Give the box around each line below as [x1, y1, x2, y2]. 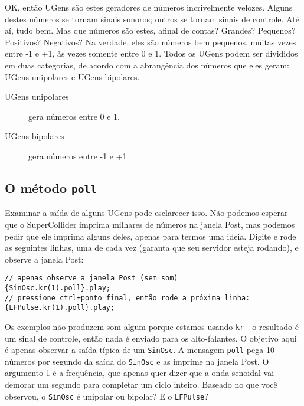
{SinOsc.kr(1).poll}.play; [5, 283, 110, 292]
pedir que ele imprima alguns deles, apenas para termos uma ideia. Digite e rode [5, 230, 296, 242]
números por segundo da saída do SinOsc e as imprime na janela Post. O [5, 355, 269, 367]
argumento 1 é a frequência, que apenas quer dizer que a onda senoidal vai [5, 366, 274, 379]
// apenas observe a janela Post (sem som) [5, 274, 178, 283]
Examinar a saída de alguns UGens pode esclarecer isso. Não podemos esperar [5, 207, 288, 219]
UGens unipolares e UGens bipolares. [5, 70, 140, 83]
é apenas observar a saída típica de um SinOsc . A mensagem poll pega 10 [5, 343, 274, 356]
